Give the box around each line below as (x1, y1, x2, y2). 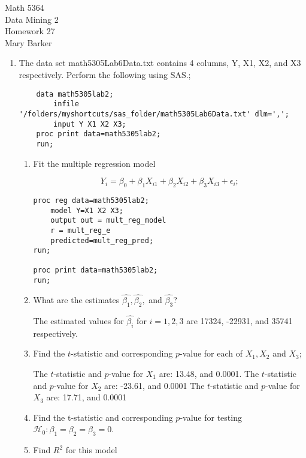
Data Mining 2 (5, 13, 59, 25)
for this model (65, 444, 117, 456)
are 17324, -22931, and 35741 (186, 315, 293, 327)
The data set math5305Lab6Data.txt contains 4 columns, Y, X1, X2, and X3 (19, 56, 301, 69)
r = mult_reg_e (50, 226, 111, 235)
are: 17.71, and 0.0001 (46, 391, 127, 403)
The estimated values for (33, 315, 124, 327)
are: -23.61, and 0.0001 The (104, 379, 205, 391)
